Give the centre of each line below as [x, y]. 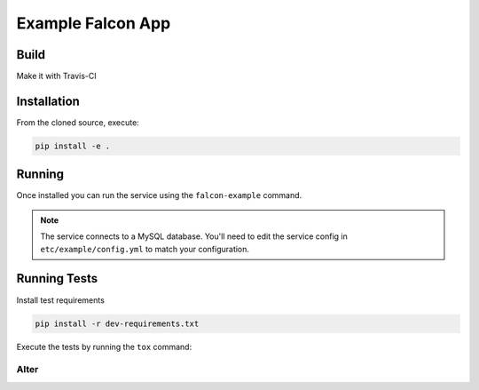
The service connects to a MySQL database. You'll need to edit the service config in [194, 236]
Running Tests [57, 279]
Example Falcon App [94, 23]
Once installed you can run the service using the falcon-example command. [159, 195]
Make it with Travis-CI [56, 76]
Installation [48, 101]
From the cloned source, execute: [78, 122]
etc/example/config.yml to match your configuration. [145, 249]
